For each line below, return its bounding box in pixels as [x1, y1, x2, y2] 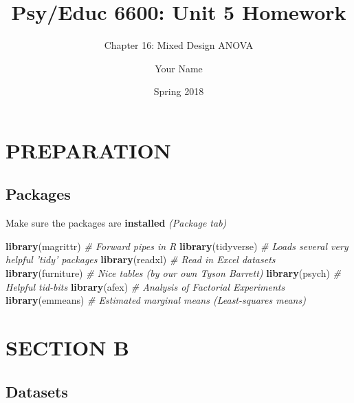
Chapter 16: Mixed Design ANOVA [104, 38, 254, 52]
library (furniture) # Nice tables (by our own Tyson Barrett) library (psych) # [5, 266, 342, 280]
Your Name [155, 61, 203, 75]
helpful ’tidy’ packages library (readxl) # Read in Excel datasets [5, 252, 276, 267]
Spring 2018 [153, 84, 204, 99]
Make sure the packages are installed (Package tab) [5, 216, 227, 230]
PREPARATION [5, 136, 171, 164]
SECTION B [5, 333, 129, 362]
